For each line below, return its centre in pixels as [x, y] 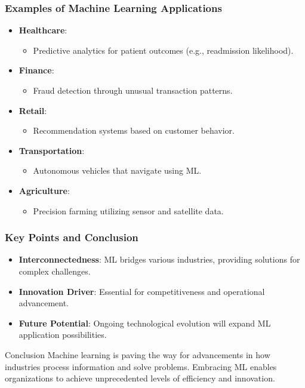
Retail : [33, 110]
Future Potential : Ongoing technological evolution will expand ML [145, 323]
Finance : [36, 70]
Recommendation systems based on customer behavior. [134, 130]
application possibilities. [63, 335]
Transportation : [52, 150]
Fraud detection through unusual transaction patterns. [133, 90]
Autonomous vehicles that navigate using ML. [117, 170]
